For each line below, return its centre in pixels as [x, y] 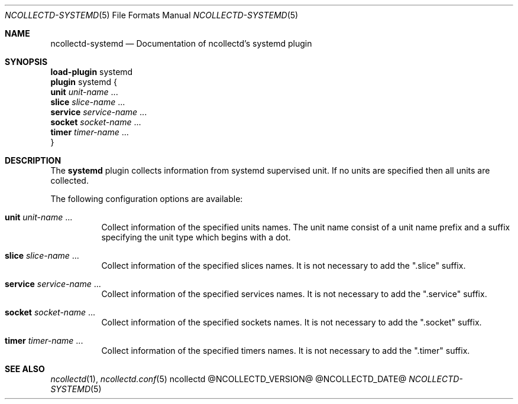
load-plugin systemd [92, 72]
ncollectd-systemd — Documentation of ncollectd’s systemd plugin [181, 43]
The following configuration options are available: [147, 199]
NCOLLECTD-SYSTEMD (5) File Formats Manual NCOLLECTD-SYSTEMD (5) [152, 15]
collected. [69, 180]
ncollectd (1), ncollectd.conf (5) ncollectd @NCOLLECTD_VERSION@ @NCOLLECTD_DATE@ [229, 379]
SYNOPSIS [26, 62]
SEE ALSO [25, 369]
